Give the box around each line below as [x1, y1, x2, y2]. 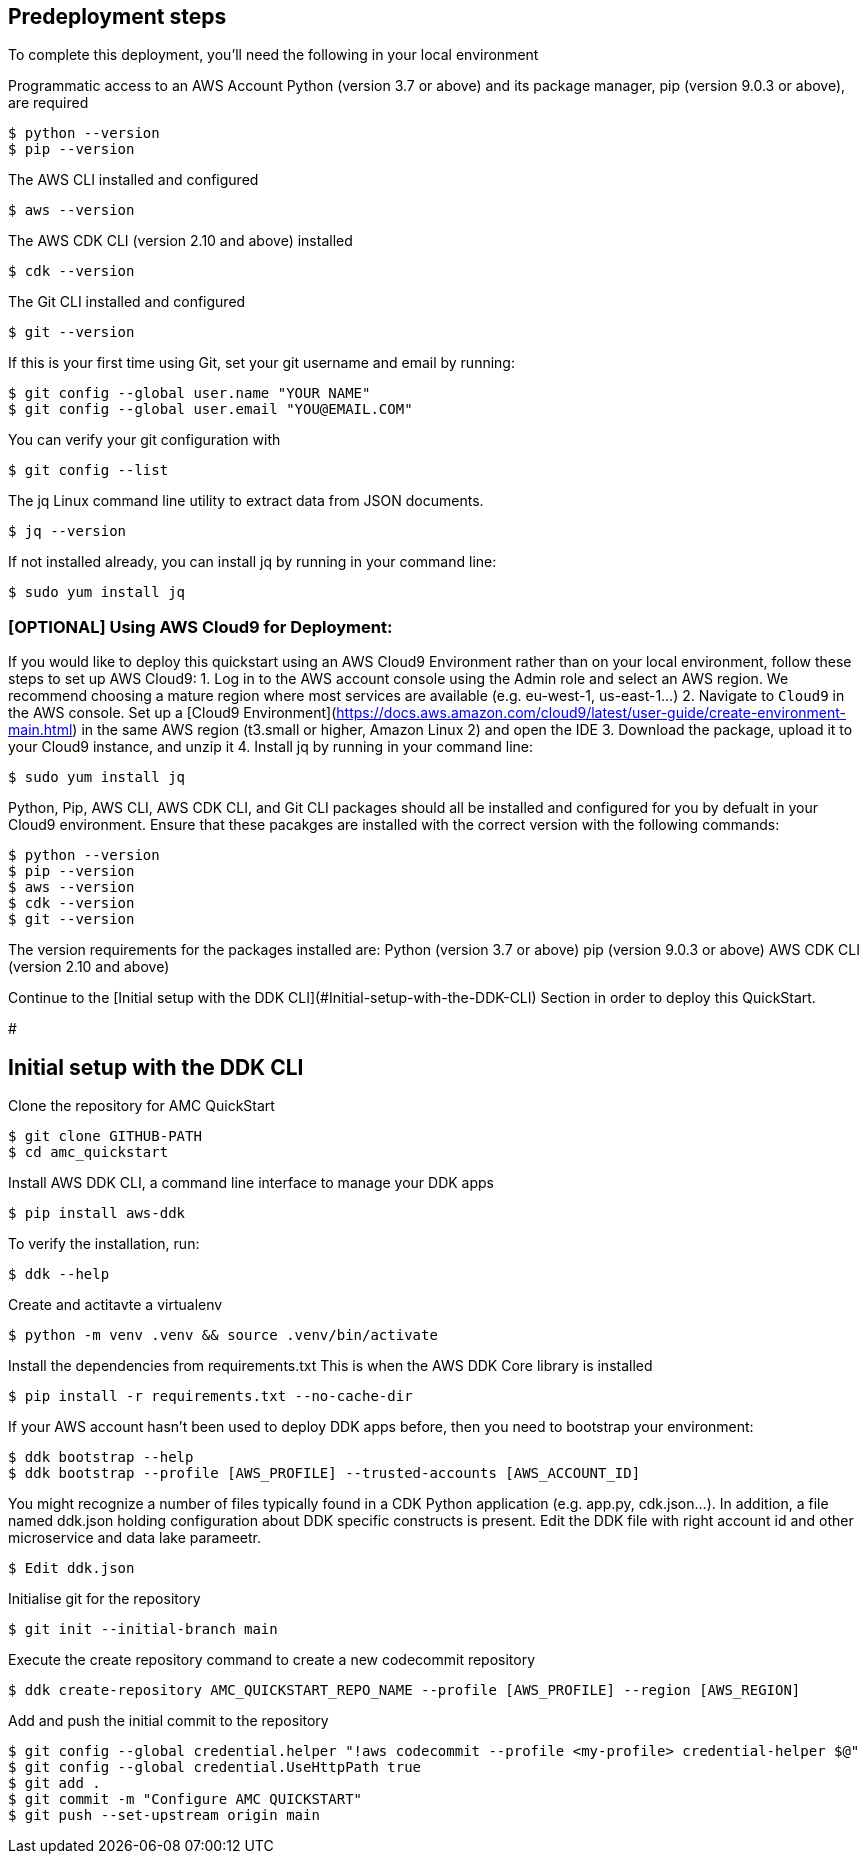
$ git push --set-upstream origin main [8, 1807, 320, 1824]
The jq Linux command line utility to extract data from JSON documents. [8, 492, 484, 510]
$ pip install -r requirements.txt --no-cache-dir [8, 1388, 413, 1405]
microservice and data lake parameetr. [8, 1529, 262, 1547]
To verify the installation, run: [8, 1235, 200, 1253]
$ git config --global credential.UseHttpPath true [8, 1759, 422, 1776]
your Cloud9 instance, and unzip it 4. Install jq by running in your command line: [8, 738, 534, 756]
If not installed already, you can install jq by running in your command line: [8, 553, 497, 571]
